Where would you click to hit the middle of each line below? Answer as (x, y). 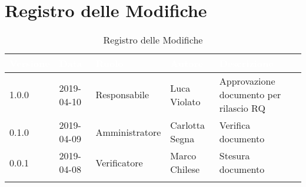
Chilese (185, 169)
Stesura (235, 156)
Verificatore (119, 162)
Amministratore (128, 132)
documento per (250, 95)
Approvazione (247, 81)
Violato (185, 101)
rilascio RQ (242, 108)
